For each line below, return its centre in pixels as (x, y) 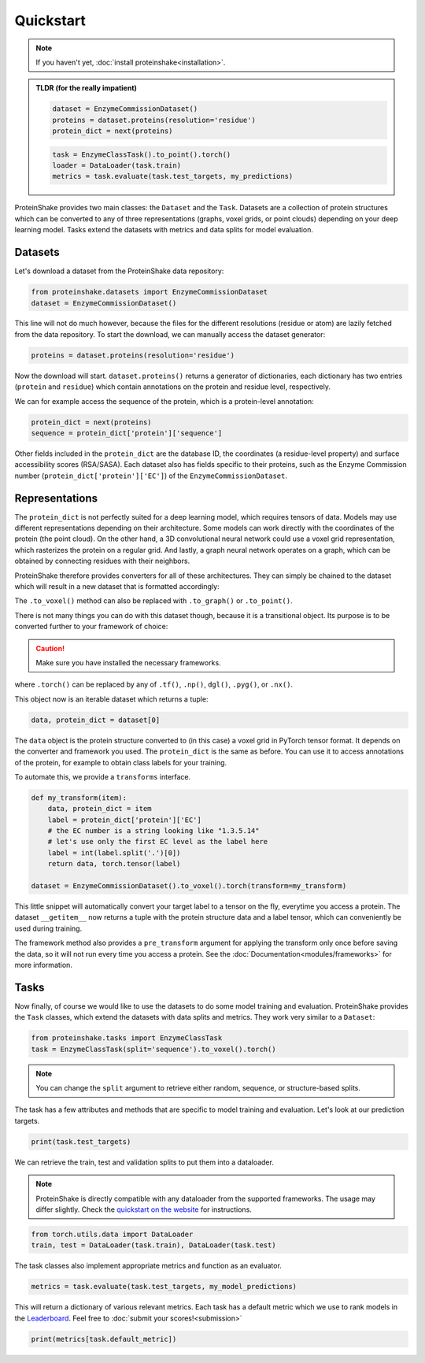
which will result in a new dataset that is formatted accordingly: (117, 587)
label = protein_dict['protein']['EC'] (125, 820)
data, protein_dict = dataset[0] (96, 720)
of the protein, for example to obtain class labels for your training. (121, 762)
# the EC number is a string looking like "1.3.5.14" (153, 831)
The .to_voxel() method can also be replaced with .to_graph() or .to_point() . (153, 601)
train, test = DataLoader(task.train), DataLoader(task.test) (153, 1245)
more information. (43, 965)
